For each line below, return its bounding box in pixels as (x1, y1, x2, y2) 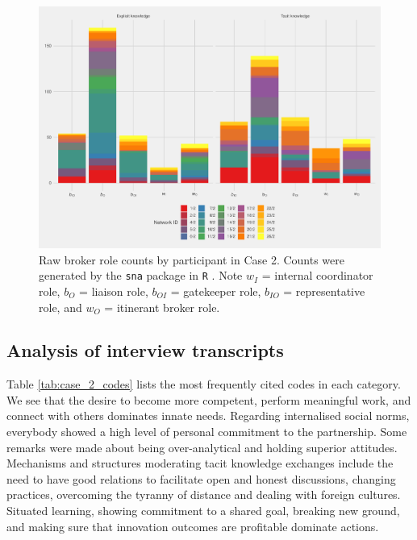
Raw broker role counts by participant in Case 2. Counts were (39, 251, 344, 268)
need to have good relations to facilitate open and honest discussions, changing (6, 470, 396, 487)
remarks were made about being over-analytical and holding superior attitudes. (6, 438, 398, 455)
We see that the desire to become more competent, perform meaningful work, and (6, 391, 411, 408)
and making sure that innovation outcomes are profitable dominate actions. (6, 517, 379, 534)
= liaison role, (79, 282, 148, 299)
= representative (283, 282, 365, 299)
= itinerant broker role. (104, 298, 220, 315)
